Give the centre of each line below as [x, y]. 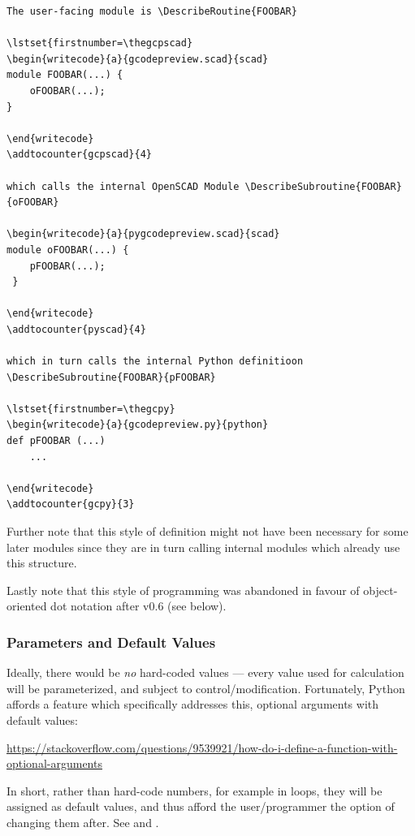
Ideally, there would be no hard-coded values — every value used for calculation [205, 672]
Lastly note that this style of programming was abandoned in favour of [183, 590]
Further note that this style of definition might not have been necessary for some [207, 531]
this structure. [42, 563]
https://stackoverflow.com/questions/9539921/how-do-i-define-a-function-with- [202, 747]
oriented [27, 606]
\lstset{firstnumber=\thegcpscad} [100, 43]
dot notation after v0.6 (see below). [138, 606]
